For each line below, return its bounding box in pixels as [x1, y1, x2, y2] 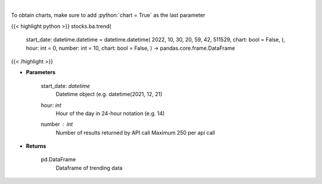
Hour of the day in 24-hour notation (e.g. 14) [55, 110, 165, 117]
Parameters [26, 69, 56, 76]
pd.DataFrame [41, 156, 76, 163]
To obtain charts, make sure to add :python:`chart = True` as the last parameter [11, 12, 206, 19]
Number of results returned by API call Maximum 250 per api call [55, 129, 215, 136]
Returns [26, 142, 47, 150]
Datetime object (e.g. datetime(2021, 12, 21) [55, 91, 163, 98]
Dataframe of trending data [55, 164, 123, 172]
